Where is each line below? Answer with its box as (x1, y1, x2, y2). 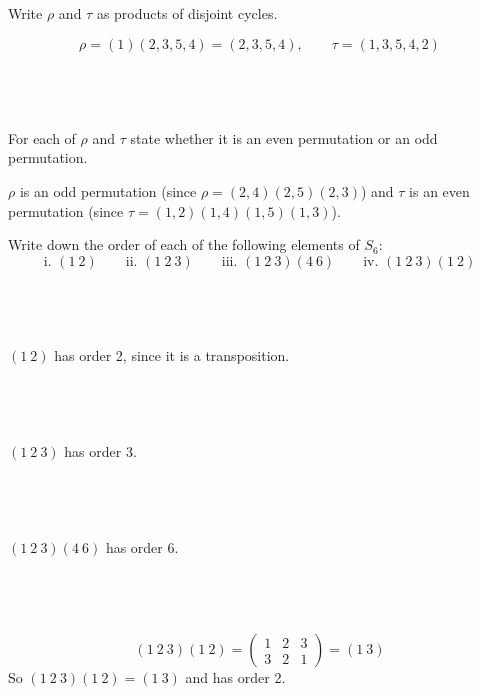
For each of (8, 127, 76, 148)
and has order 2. (185, 667, 286, 688)
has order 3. (64, 440, 137, 461)
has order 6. (105, 536, 179, 557)
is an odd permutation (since (19, 180, 197, 201)
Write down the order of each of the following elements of (8, 234, 360, 255)
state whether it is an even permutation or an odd (130, 127, 438, 148)
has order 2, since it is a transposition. (54, 344, 290, 365)
